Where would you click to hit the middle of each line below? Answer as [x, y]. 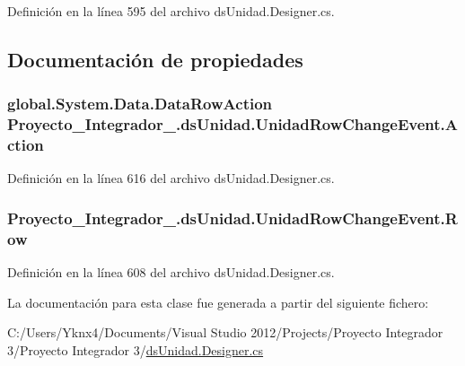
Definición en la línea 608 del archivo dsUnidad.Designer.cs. [171, 272]
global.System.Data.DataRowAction [140, 104]
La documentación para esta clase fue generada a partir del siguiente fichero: [218, 302]
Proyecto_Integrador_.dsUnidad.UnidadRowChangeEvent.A [233, 124]
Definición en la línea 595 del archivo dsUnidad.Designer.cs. [171, 11]
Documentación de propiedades [155, 59]
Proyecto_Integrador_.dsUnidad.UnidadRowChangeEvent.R [232, 218]
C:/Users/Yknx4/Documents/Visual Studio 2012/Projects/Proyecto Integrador [225, 332]
